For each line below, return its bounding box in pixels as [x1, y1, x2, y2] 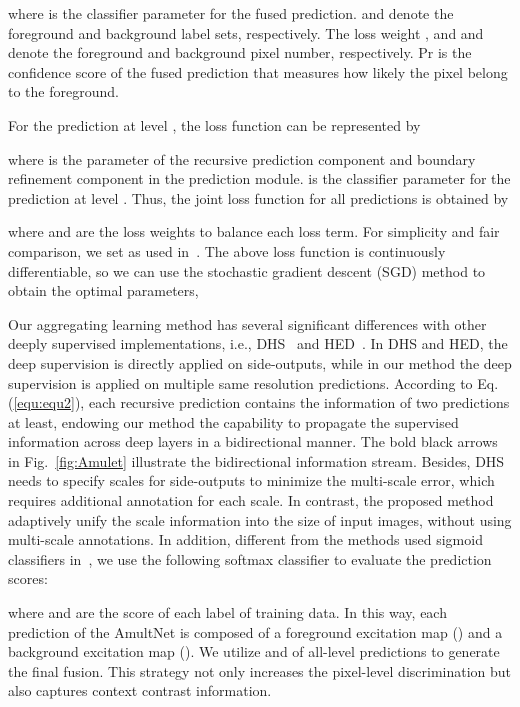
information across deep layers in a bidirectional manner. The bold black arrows [8, 431, 498, 452]
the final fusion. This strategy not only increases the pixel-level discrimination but [8, 660, 512, 681]
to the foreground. [8, 81, 119, 102]
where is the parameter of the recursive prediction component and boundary [8, 148, 476, 169]
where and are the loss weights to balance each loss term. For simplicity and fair [8, 221, 500, 242]
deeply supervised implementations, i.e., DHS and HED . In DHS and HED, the [8, 333, 508, 354]
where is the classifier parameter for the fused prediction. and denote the [8, 3, 454, 23]
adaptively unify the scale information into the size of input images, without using [8, 509, 512, 530]
